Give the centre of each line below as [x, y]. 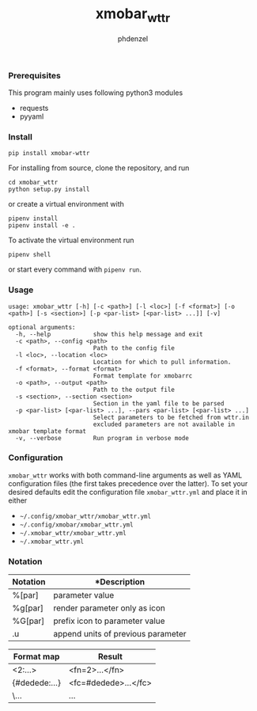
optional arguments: [42, 327]
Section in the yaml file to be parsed [159, 403]
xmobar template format [47, 431]
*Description [119, 582]
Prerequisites [34, 75]
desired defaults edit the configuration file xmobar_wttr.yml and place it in [128, 492]
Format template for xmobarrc [143, 376]
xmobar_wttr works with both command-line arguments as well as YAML [125, 475]
